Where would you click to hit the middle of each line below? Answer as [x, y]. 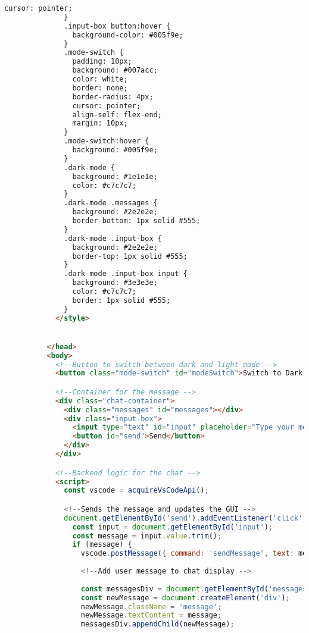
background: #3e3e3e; [115, 283]
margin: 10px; [100, 123]
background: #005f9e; [115, 150]
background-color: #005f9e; [128, 35]
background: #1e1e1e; [115, 176]
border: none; [100, 88]
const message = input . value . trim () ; [147, 536]
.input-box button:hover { [117, 26]
